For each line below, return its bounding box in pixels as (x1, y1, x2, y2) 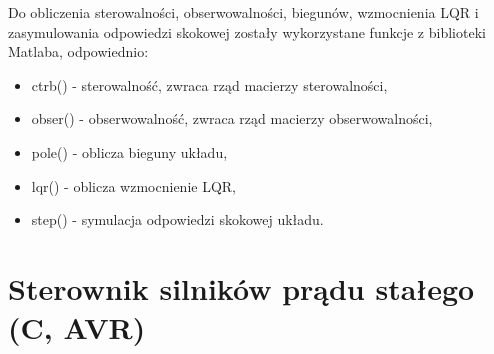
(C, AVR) (8, 307, 146, 348)
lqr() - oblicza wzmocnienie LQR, (31, 175, 236, 196)
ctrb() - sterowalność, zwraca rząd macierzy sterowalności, (31, 74, 388, 95)
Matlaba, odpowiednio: (8, 41, 149, 62)
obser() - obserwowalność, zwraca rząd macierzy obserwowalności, (31, 108, 433, 129)
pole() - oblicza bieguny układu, (31, 141, 228, 162)
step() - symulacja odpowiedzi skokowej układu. (31, 209, 324, 230)
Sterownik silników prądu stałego (8, 267, 475, 308)
